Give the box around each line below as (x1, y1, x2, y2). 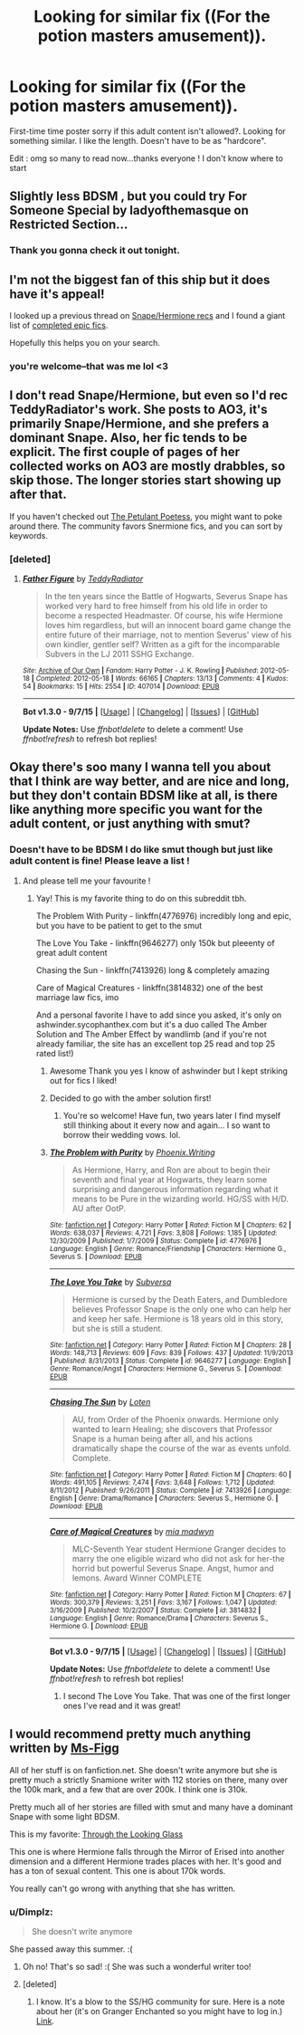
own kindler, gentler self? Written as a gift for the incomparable (44, 639, 280, 650)
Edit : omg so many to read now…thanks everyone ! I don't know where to (9, 152, 283, 164)
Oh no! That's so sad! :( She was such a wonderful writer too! (22, 1961, 252, 1972)
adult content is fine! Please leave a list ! (9, 855, 190, 867)
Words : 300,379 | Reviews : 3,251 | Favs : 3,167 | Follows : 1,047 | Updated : (49, 1598, 278, 1607)
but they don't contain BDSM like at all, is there (9, 788, 279, 803)
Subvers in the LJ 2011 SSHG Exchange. (44, 649, 195, 660)
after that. (9, 487, 67, 502)
